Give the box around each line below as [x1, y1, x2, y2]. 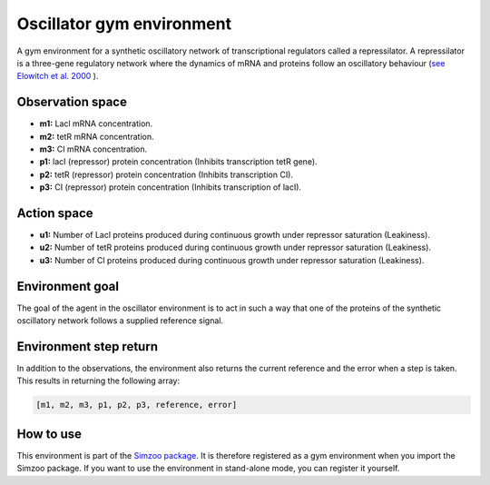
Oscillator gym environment [16, 14, 231, 34]
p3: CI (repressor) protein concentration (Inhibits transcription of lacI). [39, 182, 302, 193]
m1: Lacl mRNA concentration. [39, 118, 153, 129]
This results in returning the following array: [16, 375, 181, 386]
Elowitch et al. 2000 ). [16, 71, 99, 82]
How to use [16, 426, 82, 441]
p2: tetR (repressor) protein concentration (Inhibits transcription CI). [39, 169, 294, 180]
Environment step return [16, 339, 159, 354]
